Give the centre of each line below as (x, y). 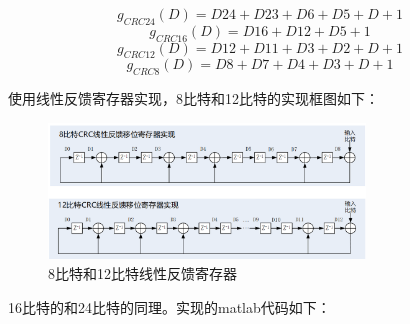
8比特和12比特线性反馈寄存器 (142, 273)
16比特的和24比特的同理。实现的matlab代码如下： (169, 306)
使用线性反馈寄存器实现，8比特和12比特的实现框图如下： (193, 98)
